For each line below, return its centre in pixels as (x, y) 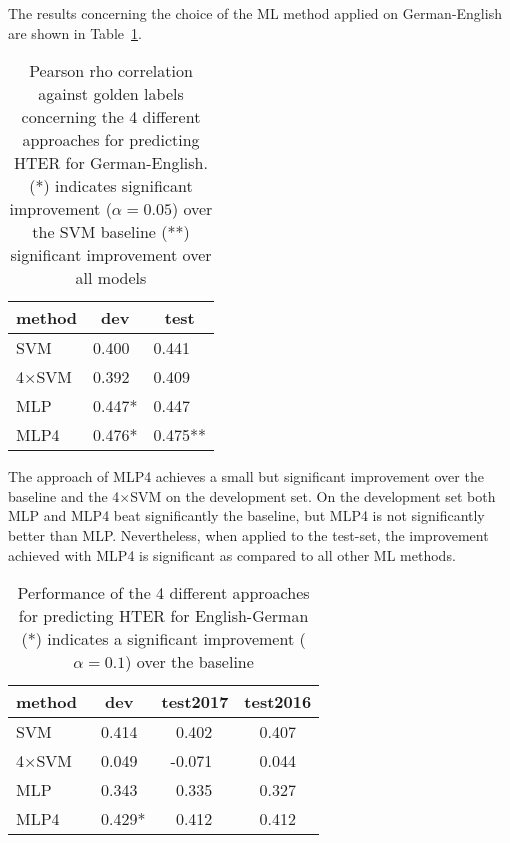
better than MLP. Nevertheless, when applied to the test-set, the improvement (248, 534)
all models (111, 278)
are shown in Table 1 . (75, 32)
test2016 (278, 702)
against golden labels (111, 94)
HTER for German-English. (111, 163)
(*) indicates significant (111, 186)
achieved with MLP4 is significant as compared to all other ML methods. (232, 554)
